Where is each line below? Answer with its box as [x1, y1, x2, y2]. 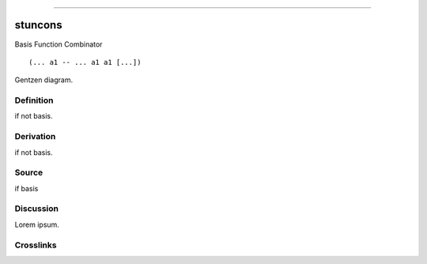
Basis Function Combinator [14, 40, 103, 49]
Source [14, 167, 43, 178]
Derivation [14, 131, 56, 142]
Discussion [14, 203, 59, 214]
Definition [14, 95, 54, 106]
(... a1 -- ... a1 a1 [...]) [28, 58, 142, 66]
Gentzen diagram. [14, 75, 74, 85]
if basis [14, 183, 39, 193]
